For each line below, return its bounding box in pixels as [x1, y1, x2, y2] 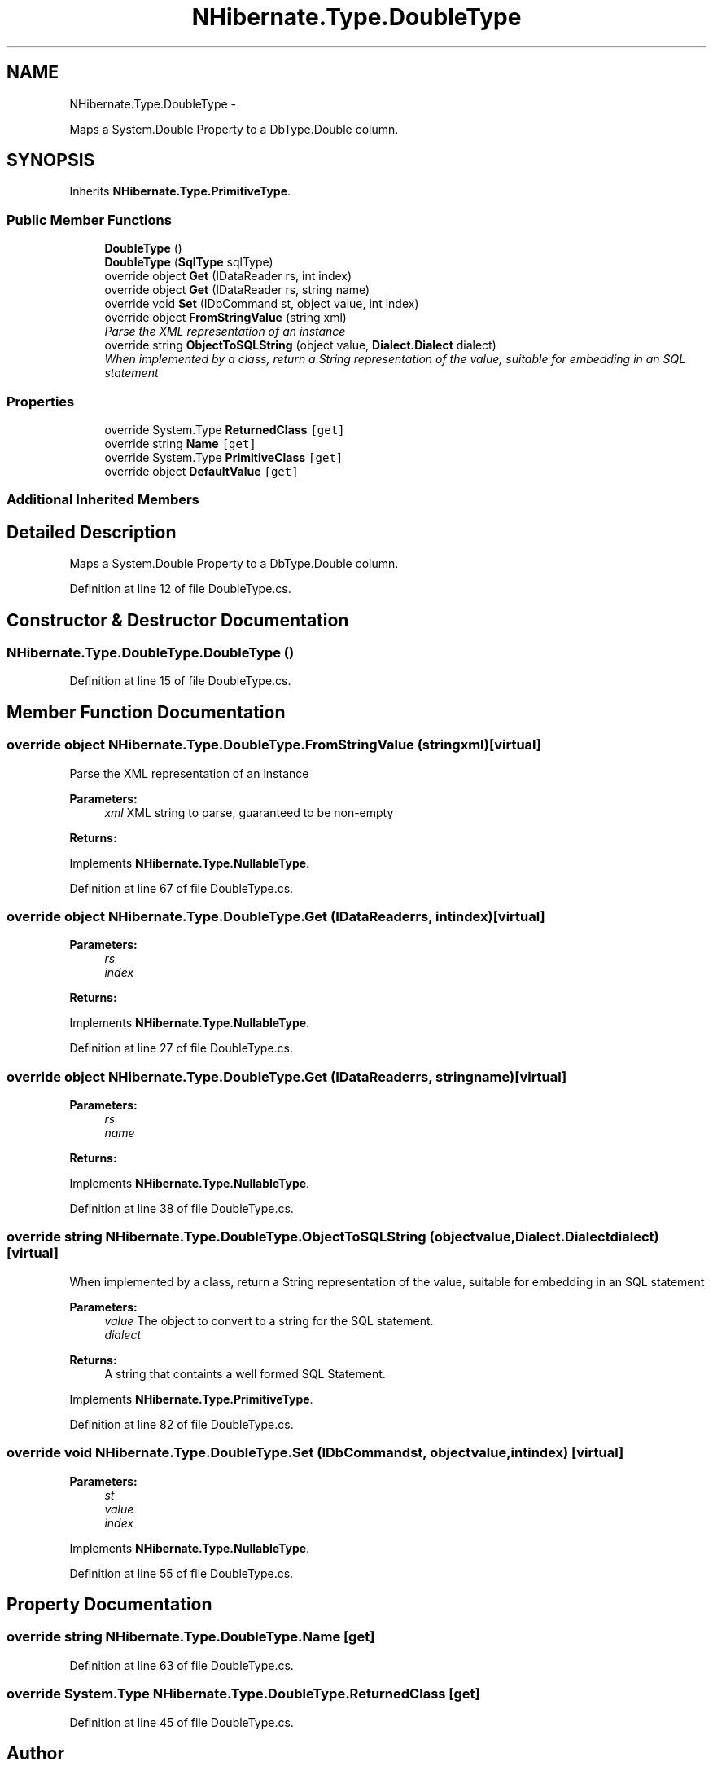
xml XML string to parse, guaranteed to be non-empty [104, 805, 394, 819]
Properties [7, 393, 75, 410]
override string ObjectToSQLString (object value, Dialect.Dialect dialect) [104, 338, 496, 353]
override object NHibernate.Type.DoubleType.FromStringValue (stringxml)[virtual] [7, 736, 541, 753]
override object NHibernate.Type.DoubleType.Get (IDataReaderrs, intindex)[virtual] [7, 907, 545, 925]
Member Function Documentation [7, 701, 286, 723]
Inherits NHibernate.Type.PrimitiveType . [69, 184, 291, 199]
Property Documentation [7, 1594, 212, 1615]
